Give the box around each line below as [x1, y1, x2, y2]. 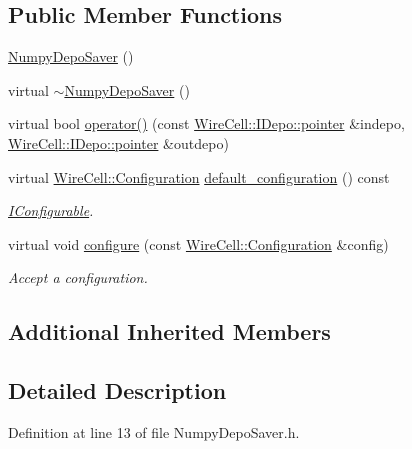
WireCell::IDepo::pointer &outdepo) [8, 132, 229, 153]
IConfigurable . [8, 200, 94, 221]
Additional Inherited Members [8, 316, 331, 347]
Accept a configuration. [8, 267, 148, 288]
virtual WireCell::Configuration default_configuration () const [8, 166, 390, 187]
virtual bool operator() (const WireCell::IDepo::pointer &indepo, [8, 113, 405, 134]
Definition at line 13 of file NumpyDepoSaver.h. [8, 421, 300, 442]
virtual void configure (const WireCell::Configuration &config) [8, 233, 389, 254]
